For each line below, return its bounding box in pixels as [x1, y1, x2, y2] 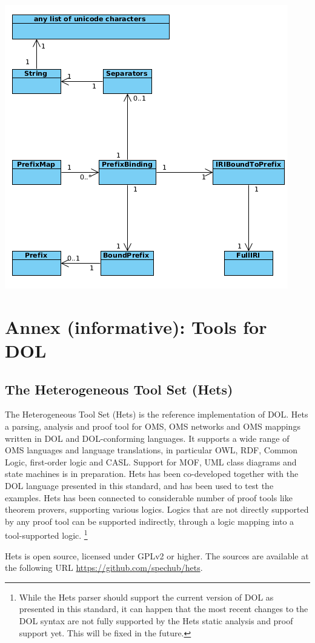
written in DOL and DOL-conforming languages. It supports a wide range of [5, 431, 290, 444]
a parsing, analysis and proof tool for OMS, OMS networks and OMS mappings [5, 419, 300, 432]
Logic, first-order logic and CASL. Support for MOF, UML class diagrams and [5, 455, 297, 468]
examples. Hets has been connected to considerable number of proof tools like [5, 491, 293, 504]
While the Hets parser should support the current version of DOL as [19, 590, 274, 603]
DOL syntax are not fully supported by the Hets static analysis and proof [19, 614, 293, 627]
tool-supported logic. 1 [5, 527, 88, 541]
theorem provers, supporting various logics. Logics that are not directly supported [5, 503, 309, 516]
